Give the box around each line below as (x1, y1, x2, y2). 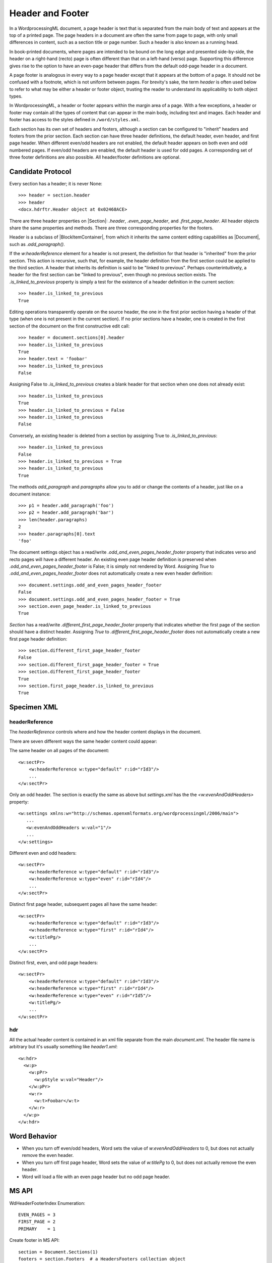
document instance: (9, 491, 51, 497)
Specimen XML (9, 703, 58, 712)
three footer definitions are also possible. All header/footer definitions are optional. (9, 154, 181, 160)
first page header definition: (9, 636, 67, 642)
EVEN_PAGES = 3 (18, 1211, 56, 1218)
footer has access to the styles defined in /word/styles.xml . (9, 117, 141, 123)
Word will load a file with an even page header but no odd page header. (22, 1174, 171, 1180)
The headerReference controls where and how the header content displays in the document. (9, 729, 201, 735)
